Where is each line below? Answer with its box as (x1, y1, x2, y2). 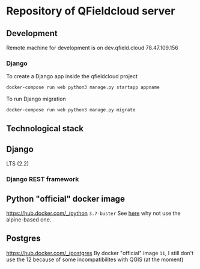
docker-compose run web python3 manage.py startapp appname (6, 84, 160, 91)
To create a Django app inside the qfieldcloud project (6, 73, 138, 80)
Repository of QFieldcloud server (6, 4, 175, 18)
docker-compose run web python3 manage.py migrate (6, 107, 136, 113)
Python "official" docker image (6, 194, 125, 204)
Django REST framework (6, 175, 79, 184)
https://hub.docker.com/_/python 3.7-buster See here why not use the (6, 209, 181, 217)
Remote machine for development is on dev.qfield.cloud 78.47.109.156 (6, 44, 178, 51)
